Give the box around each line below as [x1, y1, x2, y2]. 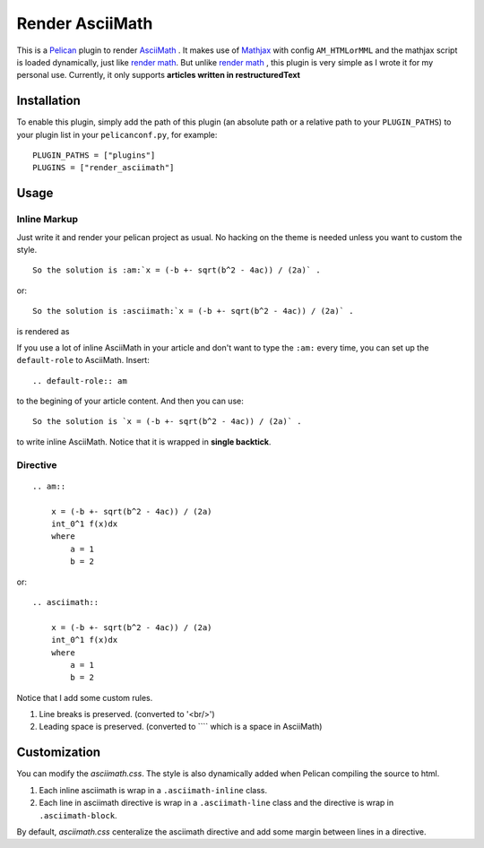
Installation [16, 93, 81, 108]
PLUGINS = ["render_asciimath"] [32, 162, 175, 173]
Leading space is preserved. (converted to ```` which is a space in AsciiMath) [39, 722, 323, 732]
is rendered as [16, 325, 70, 336]
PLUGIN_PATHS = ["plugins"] [32, 151, 156, 160]
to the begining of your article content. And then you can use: [16, 395, 244, 407]
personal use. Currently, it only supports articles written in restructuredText [16, 70, 300, 81]
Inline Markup [16, 213, 79, 226]
